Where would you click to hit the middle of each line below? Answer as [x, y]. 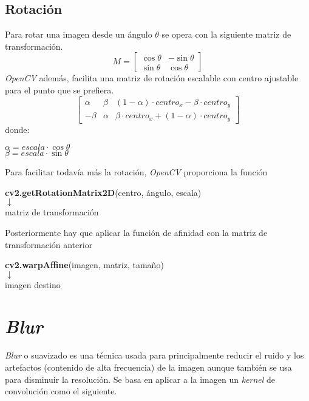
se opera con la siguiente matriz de [226, 34]
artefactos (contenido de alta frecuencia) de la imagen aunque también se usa [148, 367]
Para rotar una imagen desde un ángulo [79, 34]
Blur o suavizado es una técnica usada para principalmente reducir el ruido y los [154, 355]
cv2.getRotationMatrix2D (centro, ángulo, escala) [103, 192]
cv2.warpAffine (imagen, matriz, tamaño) [84, 265]
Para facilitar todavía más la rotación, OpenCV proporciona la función [136, 172]
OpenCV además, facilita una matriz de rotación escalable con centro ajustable [152, 78]
